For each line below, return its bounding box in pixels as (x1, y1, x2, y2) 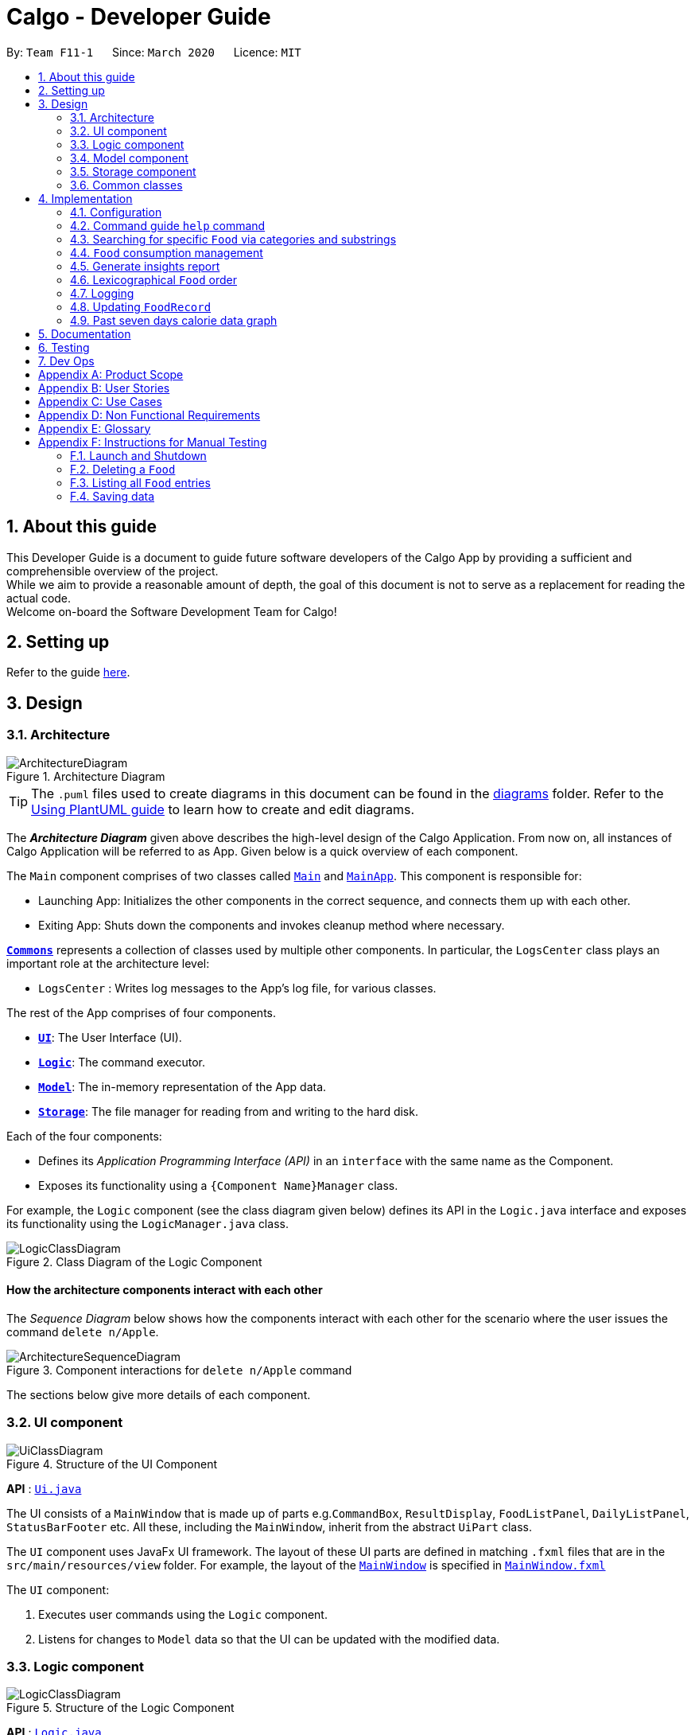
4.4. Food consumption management (70, 245, 263, 259)
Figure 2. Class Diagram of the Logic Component (6, 1254, 262, 1269)
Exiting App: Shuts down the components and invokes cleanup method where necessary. (38, 918, 505, 932)
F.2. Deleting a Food (70, 462, 176, 476)
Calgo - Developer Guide (6, 3, 271, 30)
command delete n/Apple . (6, 1324, 159, 1339)
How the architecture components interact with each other (6, 1283, 323, 1297)
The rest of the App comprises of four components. (6, 1005, 277, 1020)
